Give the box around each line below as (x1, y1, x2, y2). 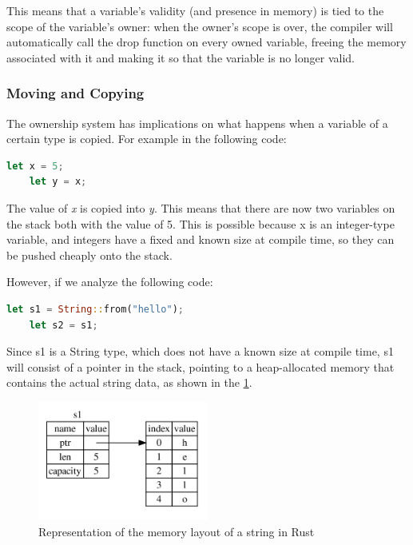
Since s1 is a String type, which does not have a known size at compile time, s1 (6, 343, 394, 360)
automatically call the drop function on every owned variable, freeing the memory (6, 34, 407, 50)
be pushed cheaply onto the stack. (6, 246, 173, 263)
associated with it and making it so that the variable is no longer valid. (6, 49, 355, 66)
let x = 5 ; (6, 160, 64, 172)
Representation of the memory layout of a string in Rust (38, 523, 315, 539)
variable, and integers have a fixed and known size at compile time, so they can (6, 231, 395, 248)
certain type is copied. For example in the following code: (6, 130, 287, 147)
